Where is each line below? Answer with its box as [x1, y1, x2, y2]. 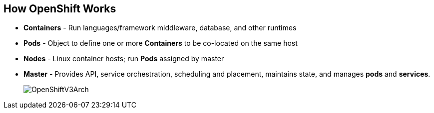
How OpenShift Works [3, 2, 116, 15]
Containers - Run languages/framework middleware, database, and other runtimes [23, 23, 297, 32]
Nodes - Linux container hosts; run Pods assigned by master [23, 54, 224, 63]
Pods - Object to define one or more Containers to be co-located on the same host [23, 39, 298, 48]
